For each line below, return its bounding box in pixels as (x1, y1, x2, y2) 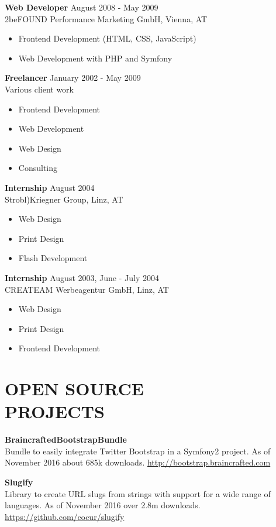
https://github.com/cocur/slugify (5, 510, 125, 522)
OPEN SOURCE (5, 377, 144, 401)
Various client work (5, 83, 74, 95)
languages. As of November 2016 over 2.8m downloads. (5, 499, 201, 511)
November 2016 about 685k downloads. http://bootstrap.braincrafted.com (5, 456, 271, 468)
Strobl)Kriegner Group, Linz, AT (5, 193, 123, 205)
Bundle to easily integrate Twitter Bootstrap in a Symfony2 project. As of (5, 444, 271, 457)
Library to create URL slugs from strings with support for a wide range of (5, 487, 271, 499)
